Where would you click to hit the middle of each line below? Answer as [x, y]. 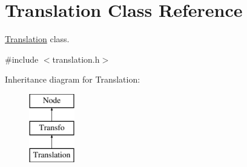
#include [22, 59]
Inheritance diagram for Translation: [73, 79]
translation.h [76, 59]
